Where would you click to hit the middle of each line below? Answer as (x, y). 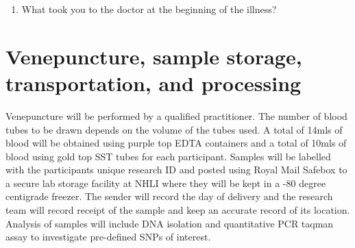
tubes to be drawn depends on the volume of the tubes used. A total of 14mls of (174, 129)
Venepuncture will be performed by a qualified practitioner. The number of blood (176, 115)
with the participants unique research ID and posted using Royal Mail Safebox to (176, 170)
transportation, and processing (154, 83)
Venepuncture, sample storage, (154, 56)
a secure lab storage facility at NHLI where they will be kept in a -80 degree (166, 183)
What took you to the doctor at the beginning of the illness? (149, 9)
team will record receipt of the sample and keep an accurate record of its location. (178, 210)
